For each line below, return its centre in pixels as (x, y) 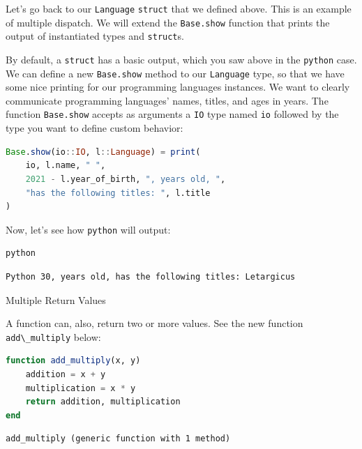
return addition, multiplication (103, 402)
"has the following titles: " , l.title (118, 193)
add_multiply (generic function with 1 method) (118, 439)
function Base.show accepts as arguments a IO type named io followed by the (172, 114)
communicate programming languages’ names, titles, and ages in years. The (167, 100)
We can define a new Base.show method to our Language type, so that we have (175, 73)
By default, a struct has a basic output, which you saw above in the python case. (181, 59)
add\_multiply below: (53, 336)
